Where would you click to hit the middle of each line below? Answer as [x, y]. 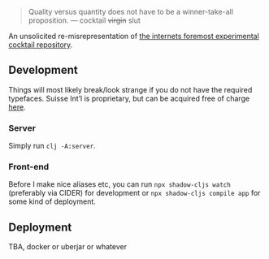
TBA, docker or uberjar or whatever [68, 247]
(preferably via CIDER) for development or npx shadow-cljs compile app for [134, 193]
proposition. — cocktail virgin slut [84, 20]
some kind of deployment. [52, 201]
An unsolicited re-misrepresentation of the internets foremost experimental [134, 36]
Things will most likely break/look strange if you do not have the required [130, 89]
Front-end [29, 167]
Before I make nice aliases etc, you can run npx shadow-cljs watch [120, 184]
